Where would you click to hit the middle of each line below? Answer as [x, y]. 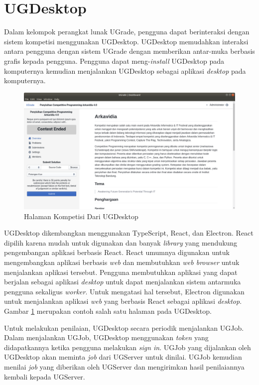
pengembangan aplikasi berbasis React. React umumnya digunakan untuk [117, 252]
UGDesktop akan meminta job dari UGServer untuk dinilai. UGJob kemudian [123, 357]
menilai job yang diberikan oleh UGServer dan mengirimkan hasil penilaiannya [124, 366]
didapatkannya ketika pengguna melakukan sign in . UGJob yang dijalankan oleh [128, 347]
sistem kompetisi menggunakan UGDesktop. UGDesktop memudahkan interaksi [126, 41]
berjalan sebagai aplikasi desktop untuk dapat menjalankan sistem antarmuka [123, 282]
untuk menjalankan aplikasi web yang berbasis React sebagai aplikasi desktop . [123, 301]
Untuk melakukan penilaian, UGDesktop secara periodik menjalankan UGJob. [124, 327]
